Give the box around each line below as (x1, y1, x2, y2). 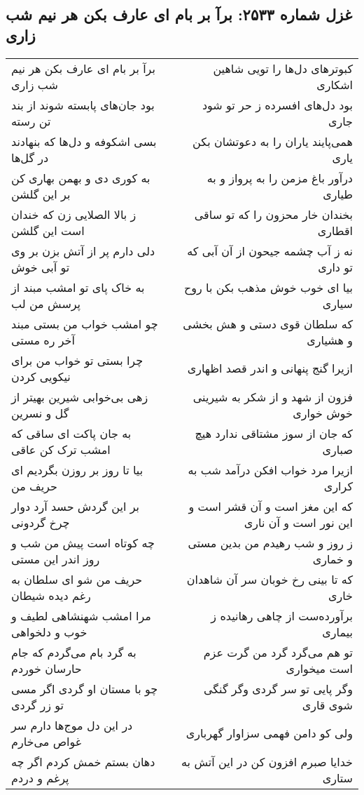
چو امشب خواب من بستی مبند (11, 315, 158, 332)
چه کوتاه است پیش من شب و (11, 534, 155, 551)
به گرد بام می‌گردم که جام (11, 643, 136, 660)
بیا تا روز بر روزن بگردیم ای (11, 461, 143, 478)
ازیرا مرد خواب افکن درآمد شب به (188, 461, 353, 478)
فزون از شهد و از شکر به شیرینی (192, 388, 353, 405)
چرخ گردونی (11, 514, 70, 530)
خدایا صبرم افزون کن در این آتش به (181, 753, 353, 770)
